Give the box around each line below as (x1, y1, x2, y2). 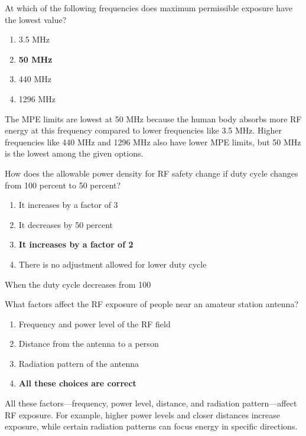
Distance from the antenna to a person (18, 337, 159, 350)
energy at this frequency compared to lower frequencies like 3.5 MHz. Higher (5, 124, 282, 136)
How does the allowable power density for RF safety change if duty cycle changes (5, 167, 298, 179)
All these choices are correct (18, 377, 136, 389)
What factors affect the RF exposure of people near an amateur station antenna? (5, 298, 298, 310)
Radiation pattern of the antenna (18, 357, 139, 369)
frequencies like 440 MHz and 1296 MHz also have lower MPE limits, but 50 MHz (5, 135, 301, 148)
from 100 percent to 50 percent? (5, 178, 121, 191)
